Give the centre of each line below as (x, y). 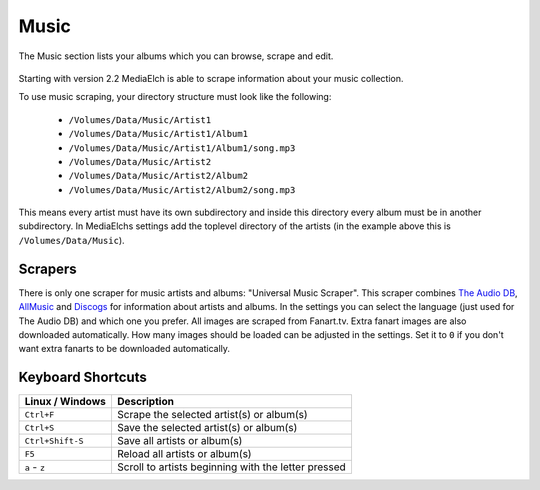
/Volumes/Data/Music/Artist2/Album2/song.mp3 (182, 189)
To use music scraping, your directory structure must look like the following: (175, 97)
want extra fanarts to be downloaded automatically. (124, 349)
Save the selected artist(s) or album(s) (207, 428)
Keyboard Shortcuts (82, 377)
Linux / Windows (65, 402)
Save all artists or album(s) (179, 441)
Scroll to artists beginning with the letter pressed (231, 467)
